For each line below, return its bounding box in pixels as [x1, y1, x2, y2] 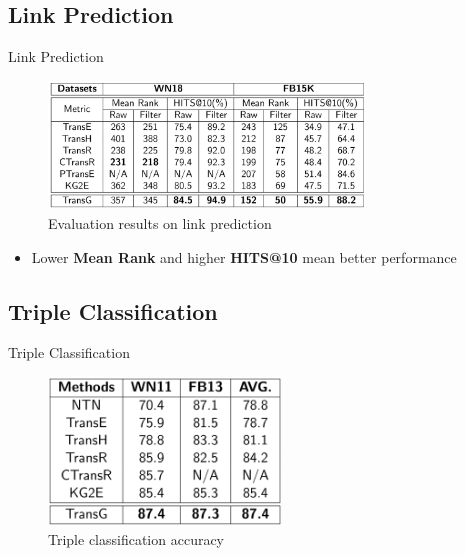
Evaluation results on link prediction [48, 212, 272, 233]
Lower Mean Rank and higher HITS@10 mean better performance [31, 246, 457, 267]
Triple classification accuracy [48, 528, 225, 549]
